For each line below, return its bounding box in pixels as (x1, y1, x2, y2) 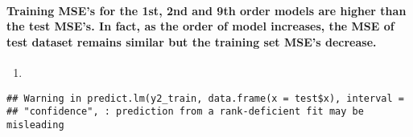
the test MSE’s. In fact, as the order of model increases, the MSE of (6, 18, 394, 34)
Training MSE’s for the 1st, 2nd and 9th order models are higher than (6, 2, 407, 18)
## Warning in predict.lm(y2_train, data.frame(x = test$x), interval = (6, 92, 404, 104)
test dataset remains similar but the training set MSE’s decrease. (6, 33, 377, 50)
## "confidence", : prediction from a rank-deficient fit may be (6, 106, 364, 118)
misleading (6, 119, 64, 131)
